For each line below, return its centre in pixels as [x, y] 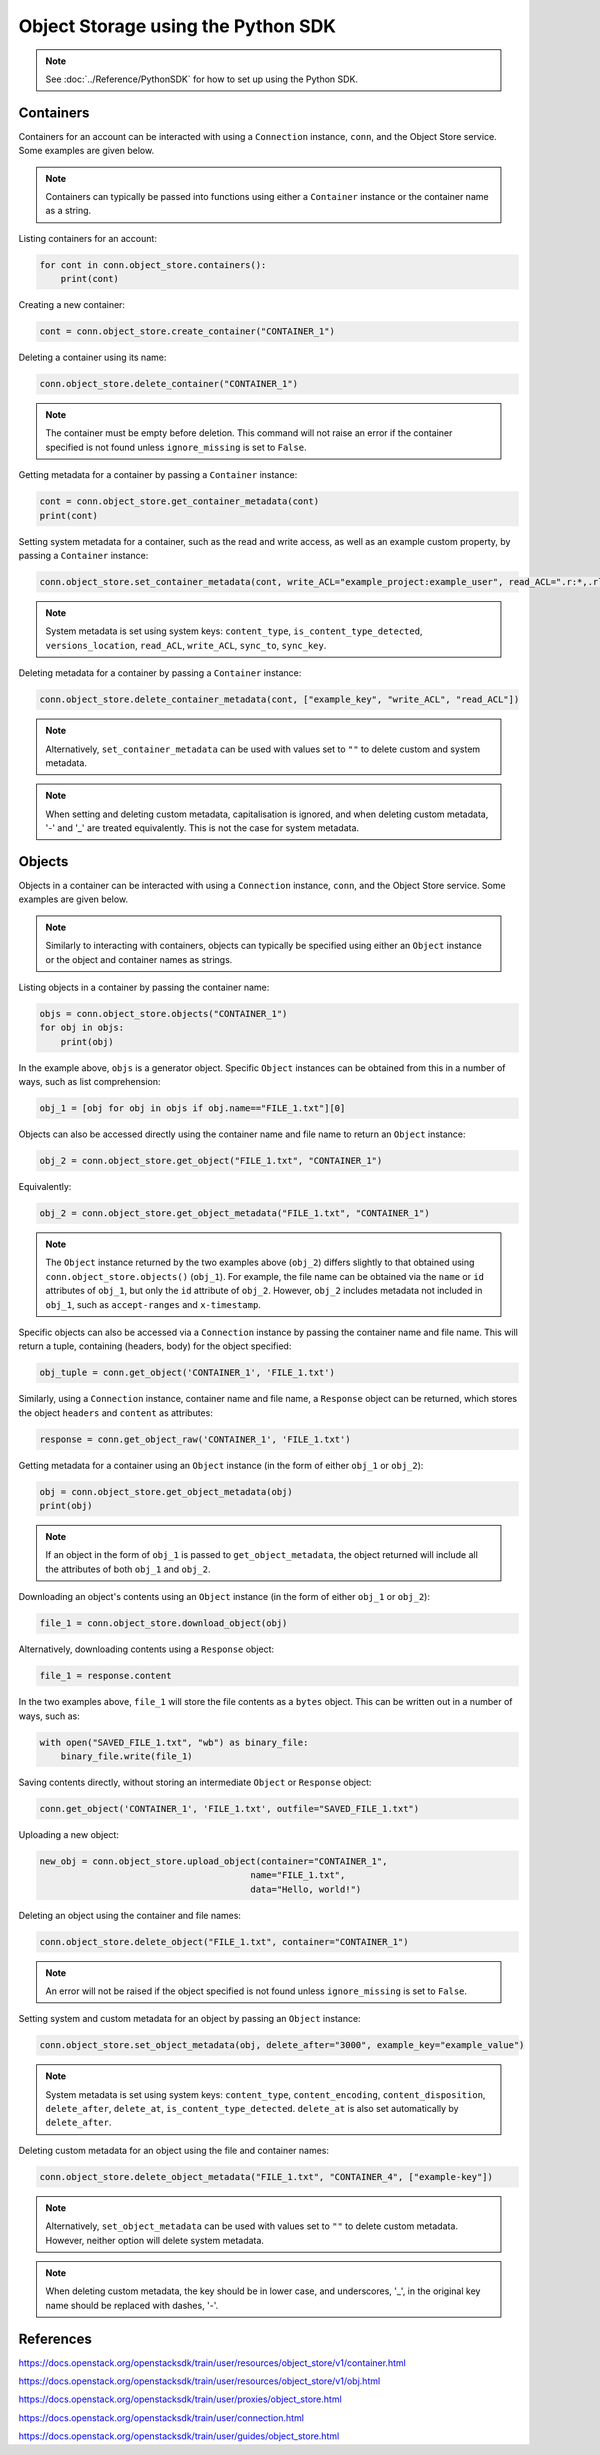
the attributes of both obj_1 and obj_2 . [128, 1569]
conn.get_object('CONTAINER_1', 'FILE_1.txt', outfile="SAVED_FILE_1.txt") [229, 1808]
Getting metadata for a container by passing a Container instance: [158, 475]
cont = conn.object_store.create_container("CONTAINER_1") [187, 331]
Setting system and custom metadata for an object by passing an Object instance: [189, 2019]
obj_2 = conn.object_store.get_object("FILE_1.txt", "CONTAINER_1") [211, 1161]
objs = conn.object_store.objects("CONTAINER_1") [163, 1013]
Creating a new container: [71, 305]
